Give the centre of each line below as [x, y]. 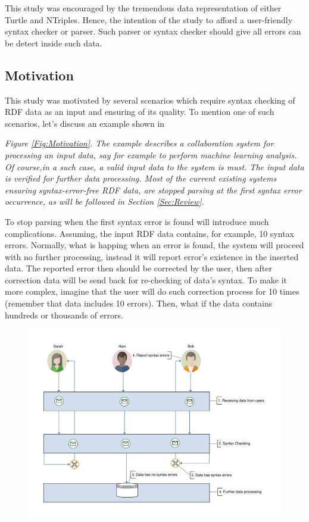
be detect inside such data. [54, 43]
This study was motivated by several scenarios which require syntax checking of [150, 100]
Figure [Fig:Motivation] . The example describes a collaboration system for [139, 143]
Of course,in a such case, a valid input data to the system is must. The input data [154, 166]
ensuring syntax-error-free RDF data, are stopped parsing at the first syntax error [153, 190]
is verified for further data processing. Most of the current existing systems [141, 178]
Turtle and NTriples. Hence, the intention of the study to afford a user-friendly [149, 19]
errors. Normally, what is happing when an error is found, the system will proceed [154, 245]
